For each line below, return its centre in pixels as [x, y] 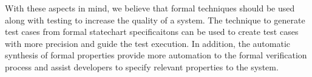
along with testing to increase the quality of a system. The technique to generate [155, 20]
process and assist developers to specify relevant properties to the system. [142, 66]
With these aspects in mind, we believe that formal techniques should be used [150, 8]
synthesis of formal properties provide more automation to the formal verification [156, 55]
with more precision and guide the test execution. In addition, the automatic [148, 43]
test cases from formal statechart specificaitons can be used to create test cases [152, 32]
